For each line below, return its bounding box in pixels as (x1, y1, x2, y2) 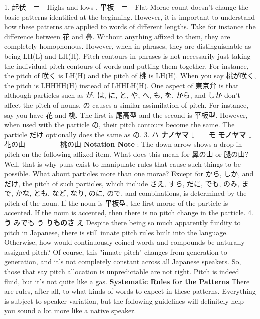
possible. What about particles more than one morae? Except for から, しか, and (4, 168, 254, 179)
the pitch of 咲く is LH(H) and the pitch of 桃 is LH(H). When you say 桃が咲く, (4, 70, 256, 81)
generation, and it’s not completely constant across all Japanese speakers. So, (4, 256, 241, 267)
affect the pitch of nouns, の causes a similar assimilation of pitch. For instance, (4, 99, 249, 110)
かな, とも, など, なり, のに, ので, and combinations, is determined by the (15, 188, 247, 198)
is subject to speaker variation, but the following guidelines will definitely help (4, 295, 244, 306)
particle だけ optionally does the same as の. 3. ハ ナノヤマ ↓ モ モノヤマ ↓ (4, 129, 252, 139)
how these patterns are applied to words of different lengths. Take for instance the (4, 21, 256, 32)
